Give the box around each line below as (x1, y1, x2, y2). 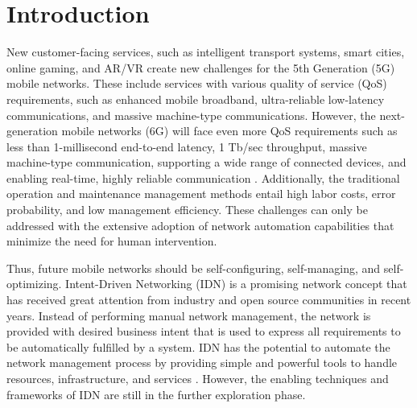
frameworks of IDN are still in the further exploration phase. (6, 385, 306, 402)
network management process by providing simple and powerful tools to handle (6, 354, 398, 371)
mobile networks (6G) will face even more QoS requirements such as (61, 122, 398, 139)
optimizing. (6, 275, 62, 292)
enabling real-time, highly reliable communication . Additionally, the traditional (6, 169, 400, 186)
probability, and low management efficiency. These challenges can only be (6, 201, 368, 218)
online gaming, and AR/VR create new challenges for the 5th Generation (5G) (6, 59, 395, 76)
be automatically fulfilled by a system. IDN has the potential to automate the (6, 338, 390, 355)
